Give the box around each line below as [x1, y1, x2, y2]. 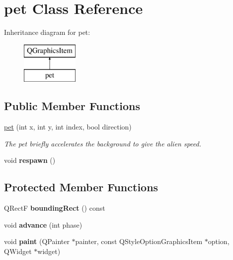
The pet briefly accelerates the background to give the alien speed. [4, 138, 202, 148]
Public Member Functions [4, 98, 140, 114]
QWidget [4, 246, 32, 256]
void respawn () [4, 155, 56, 165]
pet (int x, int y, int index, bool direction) [4, 122, 132, 132]
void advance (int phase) [4, 219, 82, 230]
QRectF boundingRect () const [4, 203, 105, 213]
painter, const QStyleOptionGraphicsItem [75, 236, 203, 247]
